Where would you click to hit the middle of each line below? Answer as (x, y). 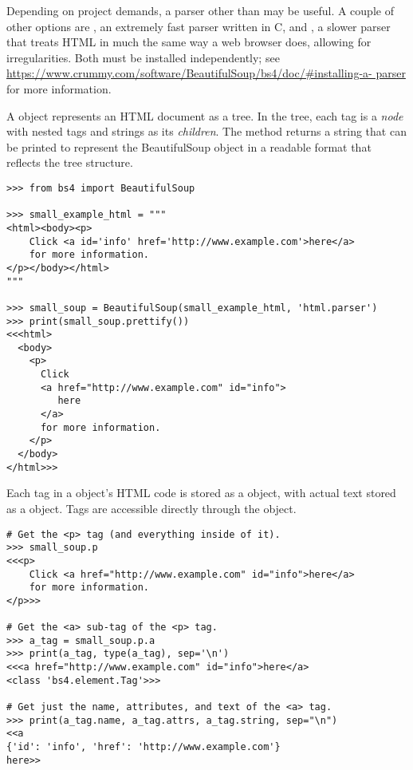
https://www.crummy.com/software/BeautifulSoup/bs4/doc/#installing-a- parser (206, 73)
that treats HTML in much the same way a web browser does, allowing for (189, 42)
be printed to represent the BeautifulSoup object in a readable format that (189, 146)
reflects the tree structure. (70, 162)
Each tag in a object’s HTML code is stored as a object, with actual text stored (201, 493)
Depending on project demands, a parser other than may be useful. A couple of (200, 10)
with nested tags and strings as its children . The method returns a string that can (206, 131)
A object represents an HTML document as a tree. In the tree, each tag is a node (205, 115)
